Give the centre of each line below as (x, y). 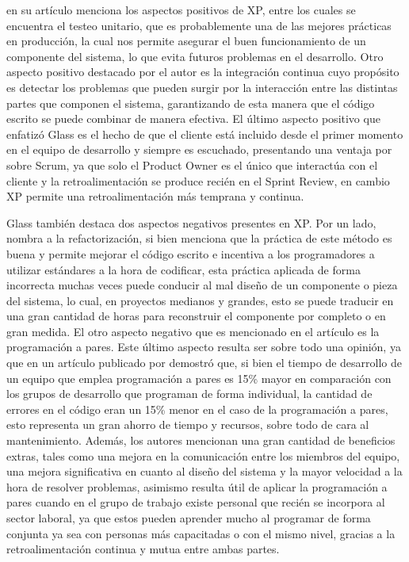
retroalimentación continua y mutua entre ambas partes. (143, 549)
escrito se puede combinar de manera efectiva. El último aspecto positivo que (193, 119)
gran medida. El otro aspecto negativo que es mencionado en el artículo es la (193, 331)
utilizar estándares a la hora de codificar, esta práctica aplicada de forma (183, 269)
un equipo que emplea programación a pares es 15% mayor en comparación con (199, 378)
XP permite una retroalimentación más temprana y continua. (155, 196)
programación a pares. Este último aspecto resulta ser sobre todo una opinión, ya (204, 347)
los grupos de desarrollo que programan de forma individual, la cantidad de (189, 394)
